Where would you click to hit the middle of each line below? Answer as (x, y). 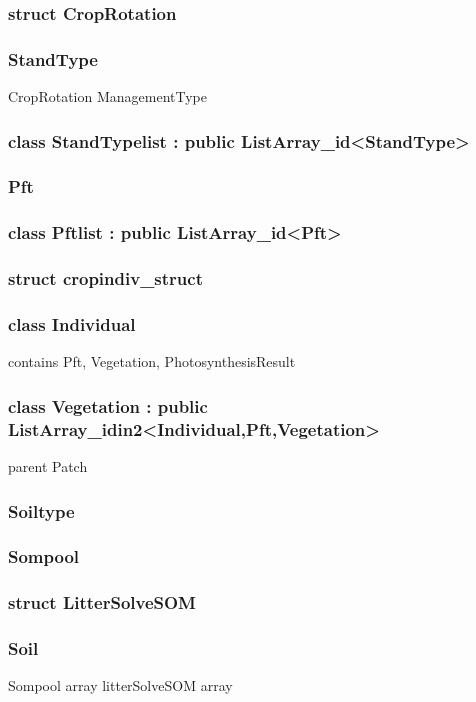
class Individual (72, 323)
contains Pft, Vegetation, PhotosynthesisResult (152, 361)
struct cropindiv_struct (105, 278)
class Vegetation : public (108, 405)
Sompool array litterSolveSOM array (120, 685)
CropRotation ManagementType (107, 96)
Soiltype (41, 510)
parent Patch (48, 465)
